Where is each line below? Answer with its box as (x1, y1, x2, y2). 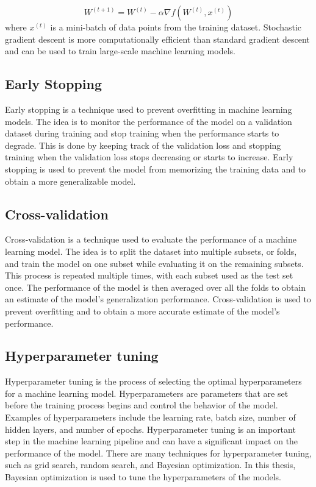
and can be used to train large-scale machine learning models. (5, 44, 235, 57)
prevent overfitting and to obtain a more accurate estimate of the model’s (5, 304, 280, 317)
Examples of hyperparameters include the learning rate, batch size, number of (5, 411, 296, 424)
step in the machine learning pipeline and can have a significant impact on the (5, 435, 298, 447)
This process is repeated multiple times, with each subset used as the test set (5, 269, 293, 282)
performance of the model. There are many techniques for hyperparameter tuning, (5, 446, 312, 459)
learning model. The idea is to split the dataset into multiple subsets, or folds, (5, 244, 297, 257)
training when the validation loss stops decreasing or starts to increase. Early (5, 151, 293, 163)
